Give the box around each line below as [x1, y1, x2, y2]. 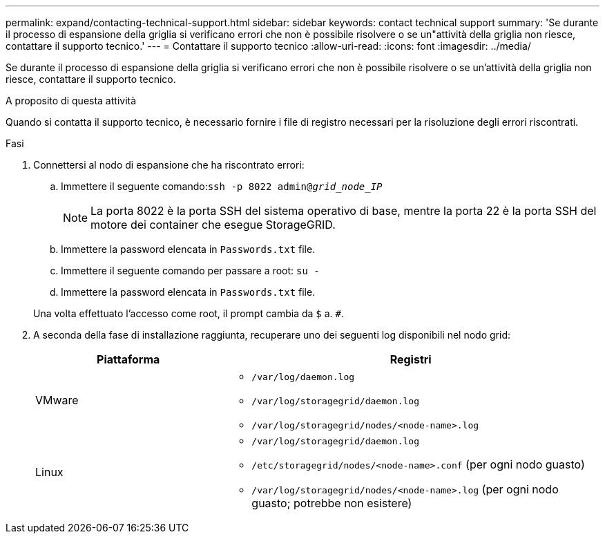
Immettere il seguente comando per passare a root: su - [61, 265, 320, 276]
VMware [35, 393, 79, 407]
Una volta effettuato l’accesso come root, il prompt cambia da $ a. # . [33, 308, 345, 319]
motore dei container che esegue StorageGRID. [90, 218, 336, 231]
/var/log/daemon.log [251, 372, 355, 382]
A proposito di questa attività [6, 95, 137, 106]
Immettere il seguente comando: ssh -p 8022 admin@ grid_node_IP [61, 180, 383, 192]
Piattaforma [97, 352, 160, 366]
